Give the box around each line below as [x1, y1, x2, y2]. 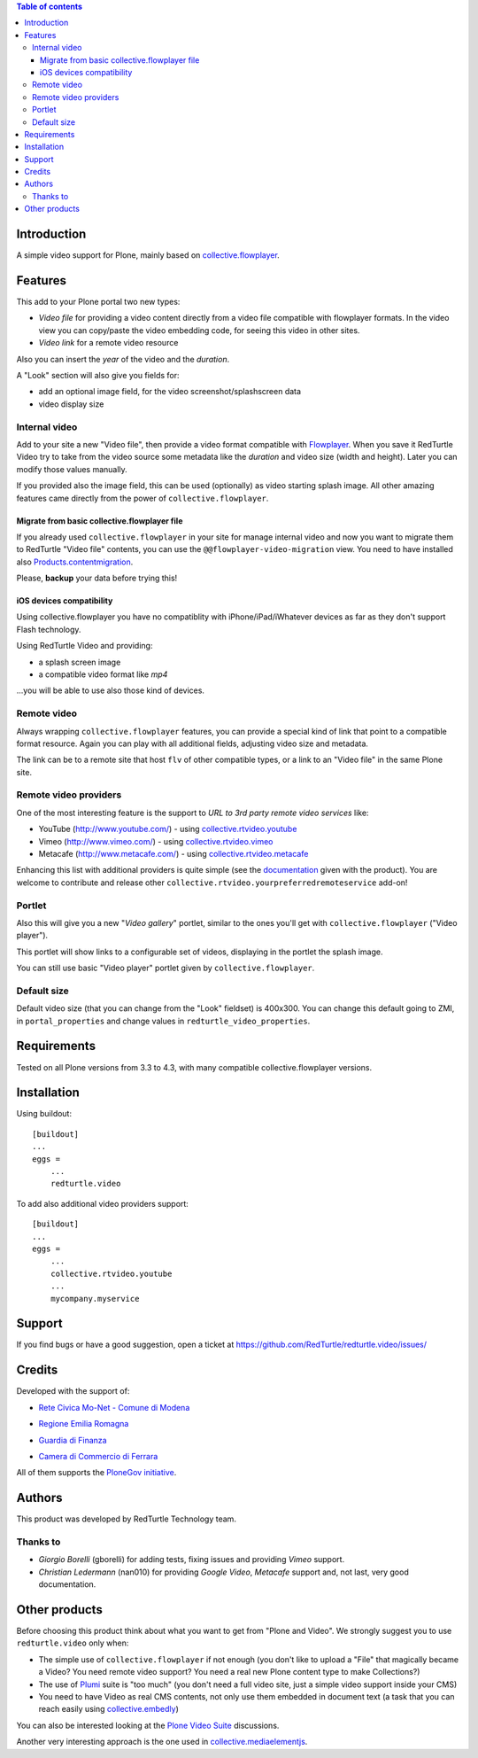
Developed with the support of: [16, 1386, 130, 1396]
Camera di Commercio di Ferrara [38, 1451, 158, 1461]
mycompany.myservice [50, 1294, 140, 1303]
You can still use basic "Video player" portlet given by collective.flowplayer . [16, 962, 315, 974]
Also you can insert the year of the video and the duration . [16, 354, 230, 364]
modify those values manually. [16, 463, 127, 474]
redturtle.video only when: [16, 1637, 129, 1648]
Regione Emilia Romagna [38, 1419, 129, 1429]
